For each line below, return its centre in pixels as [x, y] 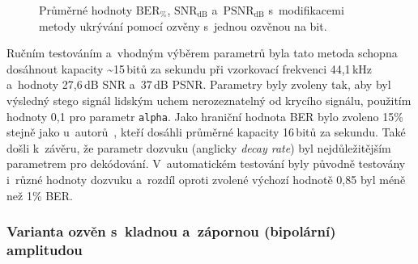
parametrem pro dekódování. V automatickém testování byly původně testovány [206, 163]
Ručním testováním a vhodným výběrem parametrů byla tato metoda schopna [202, 53]
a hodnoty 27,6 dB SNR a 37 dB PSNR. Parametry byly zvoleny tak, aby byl [199, 84]
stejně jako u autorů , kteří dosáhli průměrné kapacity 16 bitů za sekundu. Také [206, 132]
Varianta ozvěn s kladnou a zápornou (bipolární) [171, 231]
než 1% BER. [40, 195]
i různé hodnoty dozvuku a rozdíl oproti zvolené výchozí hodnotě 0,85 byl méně [206, 179]
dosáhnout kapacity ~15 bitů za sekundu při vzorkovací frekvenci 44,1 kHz [190, 68]
